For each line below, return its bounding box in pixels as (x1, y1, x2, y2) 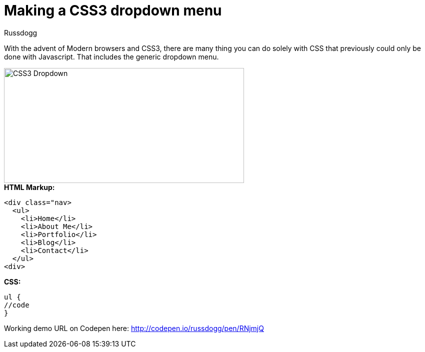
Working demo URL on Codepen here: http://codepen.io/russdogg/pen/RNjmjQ (4, 323, 264, 332)
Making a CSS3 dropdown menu (4, 2, 222, 19)
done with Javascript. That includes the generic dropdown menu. (4, 52, 219, 61)
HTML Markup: (4, 182, 55, 191)
